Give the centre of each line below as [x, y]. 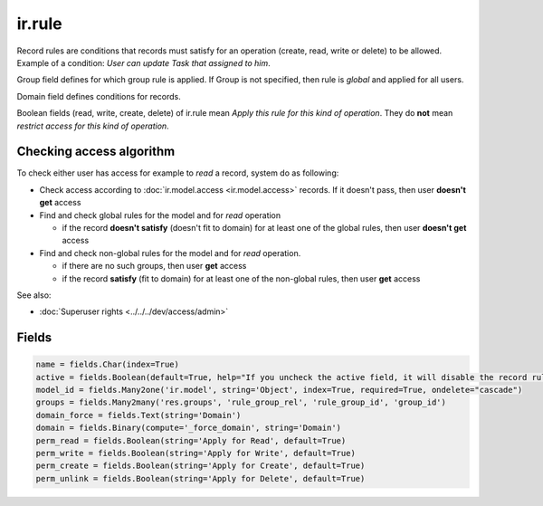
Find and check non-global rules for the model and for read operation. [170, 253]
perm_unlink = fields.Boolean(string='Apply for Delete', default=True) [200, 478]
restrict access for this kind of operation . [93, 126]
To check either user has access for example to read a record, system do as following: [178, 173]
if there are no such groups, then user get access [154, 266]
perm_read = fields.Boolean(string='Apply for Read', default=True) [191, 440]
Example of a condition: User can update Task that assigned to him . [143, 62]
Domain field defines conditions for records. [99, 96]
